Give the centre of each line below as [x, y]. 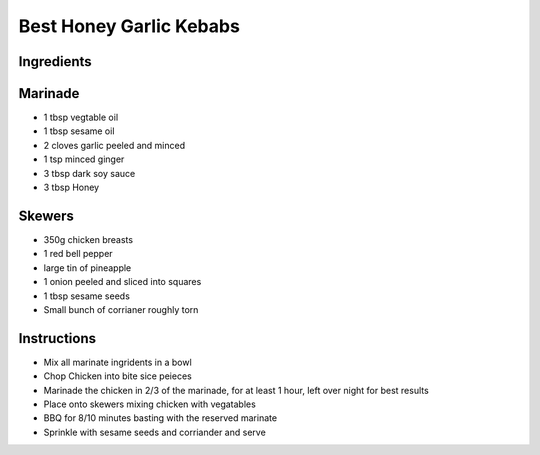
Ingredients [55, 61]
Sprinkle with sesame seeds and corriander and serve [155, 432]
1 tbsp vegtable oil [81, 117]
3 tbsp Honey [71, 187]
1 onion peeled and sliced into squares [122, 282]
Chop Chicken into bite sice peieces [117, 376]
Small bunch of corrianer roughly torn [121, 309]
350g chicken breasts [88, 239]
